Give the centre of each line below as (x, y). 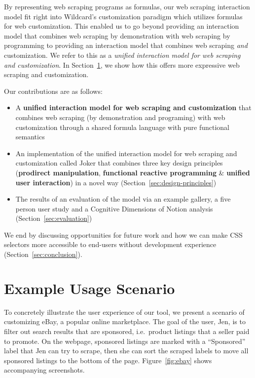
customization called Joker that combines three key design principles (119, 163)
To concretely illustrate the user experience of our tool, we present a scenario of (124, 312)
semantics (30, 137)
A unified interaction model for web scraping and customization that (133, 107)
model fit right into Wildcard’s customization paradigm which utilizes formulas (123, 16)
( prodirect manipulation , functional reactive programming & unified (133, 172)
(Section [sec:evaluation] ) (54, 218)
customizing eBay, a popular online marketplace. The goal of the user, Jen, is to (125, 321)
